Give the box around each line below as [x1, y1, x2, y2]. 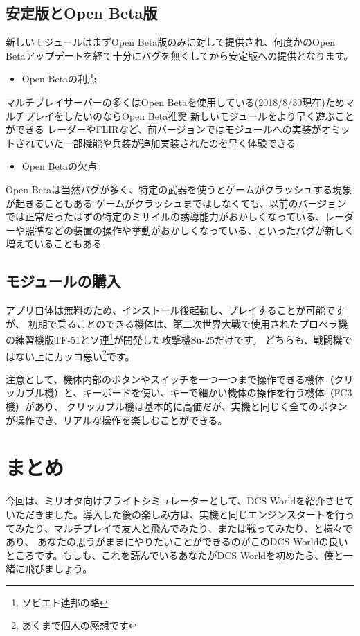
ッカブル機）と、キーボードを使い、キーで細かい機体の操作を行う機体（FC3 [6, 385, 352, 400]
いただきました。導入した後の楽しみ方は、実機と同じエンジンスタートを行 [6, 506, 345, 521]
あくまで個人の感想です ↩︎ [21, 618, 137, 633]
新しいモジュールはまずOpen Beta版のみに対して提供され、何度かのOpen [6, 35, 336, 49]
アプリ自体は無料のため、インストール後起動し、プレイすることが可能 [6, 303, 325, 317]
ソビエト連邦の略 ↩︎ [21, 594, 108, 609]
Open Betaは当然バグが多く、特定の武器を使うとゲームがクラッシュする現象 [6, 182, 352, 196]
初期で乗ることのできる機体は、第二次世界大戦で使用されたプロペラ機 [28, 316, 348, 330]
